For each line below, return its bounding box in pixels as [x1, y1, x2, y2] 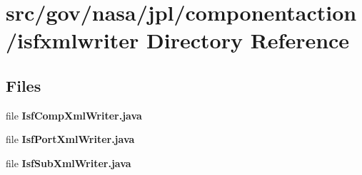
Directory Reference [146, 26, 350, 55]
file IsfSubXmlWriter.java [6, 155, 131, 170]
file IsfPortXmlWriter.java [6, 132, 135, 147]
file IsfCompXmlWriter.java [6, 107, 142, 122]
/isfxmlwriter [6, 26, 139, 55]
